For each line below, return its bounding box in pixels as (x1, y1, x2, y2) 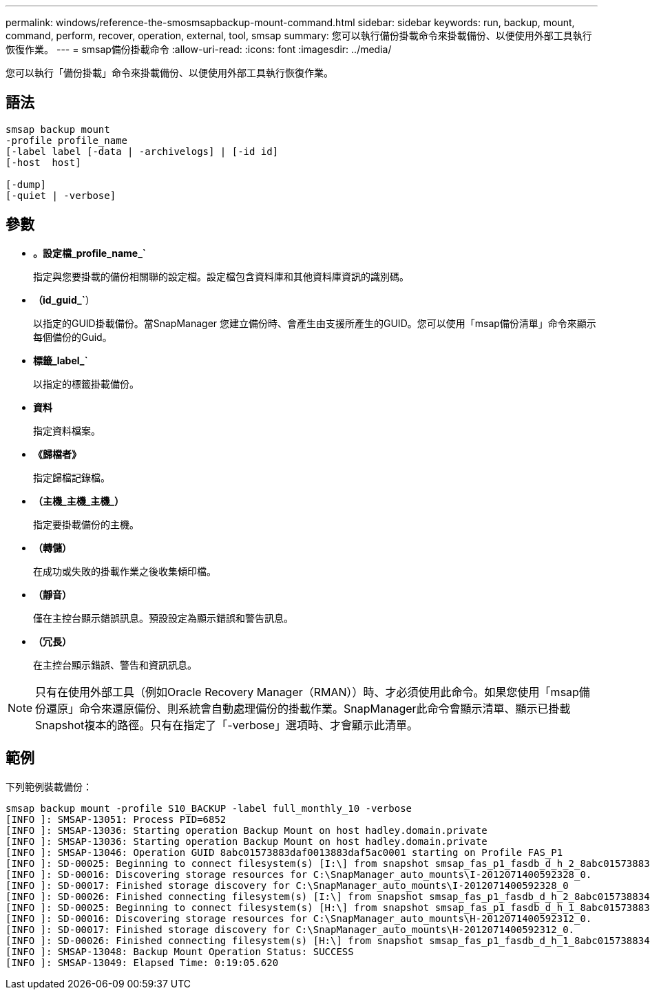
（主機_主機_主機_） (33, 494, 124, 507)
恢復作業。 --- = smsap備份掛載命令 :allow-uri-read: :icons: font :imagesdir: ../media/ (6, 43, 392, 55)
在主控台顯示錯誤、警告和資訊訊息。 (33, 658, 197, 671)
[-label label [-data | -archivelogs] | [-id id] (6, 145, 279, 157)
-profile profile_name (6, 134, 128, 146)
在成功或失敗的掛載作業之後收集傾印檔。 (33, 565, 216, 577)
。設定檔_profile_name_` (33, 247, 146, 259)
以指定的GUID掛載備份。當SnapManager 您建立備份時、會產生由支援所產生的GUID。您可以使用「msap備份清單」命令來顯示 (33, 317, 596, 329)
